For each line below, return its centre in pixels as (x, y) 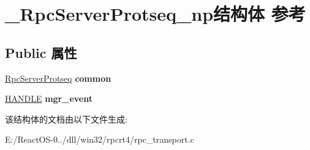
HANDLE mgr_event (49, 98)
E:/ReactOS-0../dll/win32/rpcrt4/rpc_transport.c (100, 139)
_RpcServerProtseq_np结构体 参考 (155, 14)
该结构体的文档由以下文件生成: (66, 119)
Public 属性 (41, 52)
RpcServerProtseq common (58, 78)
